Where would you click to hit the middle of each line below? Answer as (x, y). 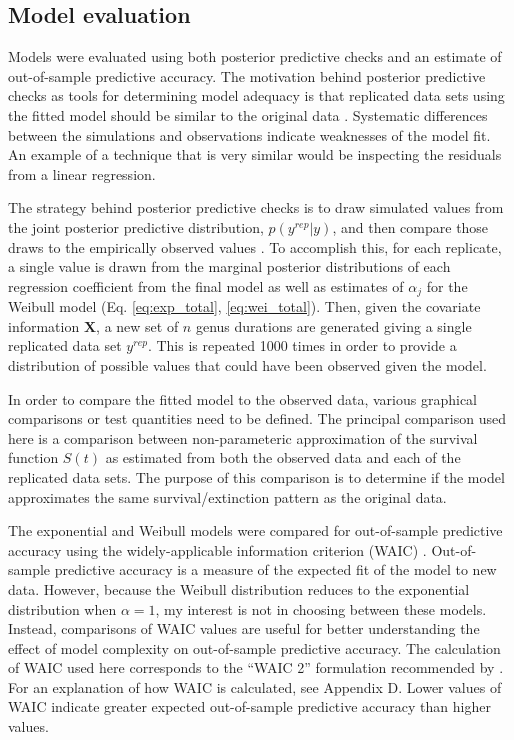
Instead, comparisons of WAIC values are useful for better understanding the (244, 628)
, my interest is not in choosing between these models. (321, 608)
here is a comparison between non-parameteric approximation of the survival (243, 437)
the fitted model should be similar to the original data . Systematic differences (248, 114)
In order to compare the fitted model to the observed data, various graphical (242, 398)
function (33, 457)
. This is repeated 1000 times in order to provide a (302, 345)
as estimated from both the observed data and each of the (283, 457)
